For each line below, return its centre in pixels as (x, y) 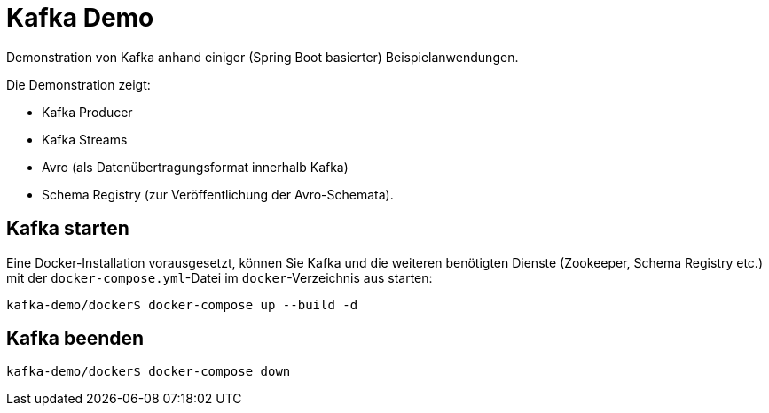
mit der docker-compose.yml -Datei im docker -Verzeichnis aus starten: (220, 277)
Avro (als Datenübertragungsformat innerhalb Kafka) (195, 167)
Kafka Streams (85, 139)
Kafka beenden (75, 339)
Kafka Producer (87, 112)
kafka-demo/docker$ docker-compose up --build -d (182, 304)
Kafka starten (68, 229)
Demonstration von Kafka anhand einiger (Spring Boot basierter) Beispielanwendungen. (263, 57)
